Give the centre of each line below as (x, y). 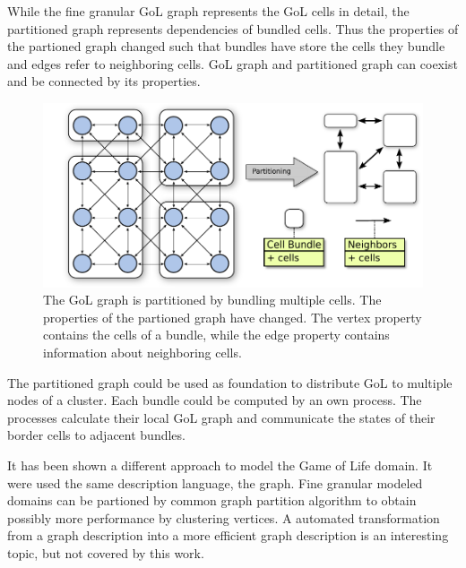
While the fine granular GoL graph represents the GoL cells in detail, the (208, 11)
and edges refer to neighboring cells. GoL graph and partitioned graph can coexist (233, 63)
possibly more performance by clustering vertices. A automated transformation (224, 517)
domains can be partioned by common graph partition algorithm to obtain (212, 500)
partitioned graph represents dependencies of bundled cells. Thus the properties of (233, 28)
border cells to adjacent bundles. (96, 435)
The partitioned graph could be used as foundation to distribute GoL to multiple (230, 382)
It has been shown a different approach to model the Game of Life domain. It (220, 465)
